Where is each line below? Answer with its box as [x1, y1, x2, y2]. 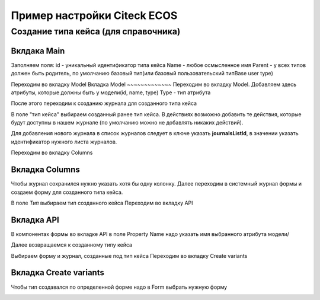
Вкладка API [11, 215, 59, 225]
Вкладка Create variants [11, 267, 105, 278]
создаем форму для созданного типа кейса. [11, 189, 123, 196]
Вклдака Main [11, 46, 65, 56]
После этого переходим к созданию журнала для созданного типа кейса [11, 100, 197, 107]
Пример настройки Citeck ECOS [11, 9, 178, 22]
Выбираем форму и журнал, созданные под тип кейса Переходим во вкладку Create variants [11, 252, 248, 259]
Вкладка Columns [11, 165, 80, 175]
